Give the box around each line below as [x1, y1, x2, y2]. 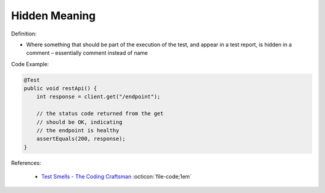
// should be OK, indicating [36, 118, 123, 126]
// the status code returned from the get [36, 110, 164, 117]
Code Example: [11, 60, 49, 67]
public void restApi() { [23, 85, 97, 92]
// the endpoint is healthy [36, 127, 120, 134]
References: [11, 159, 42, 167]
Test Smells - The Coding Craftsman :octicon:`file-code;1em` [41, 173, 192, 180]
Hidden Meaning [11, 9, 96, 22]
